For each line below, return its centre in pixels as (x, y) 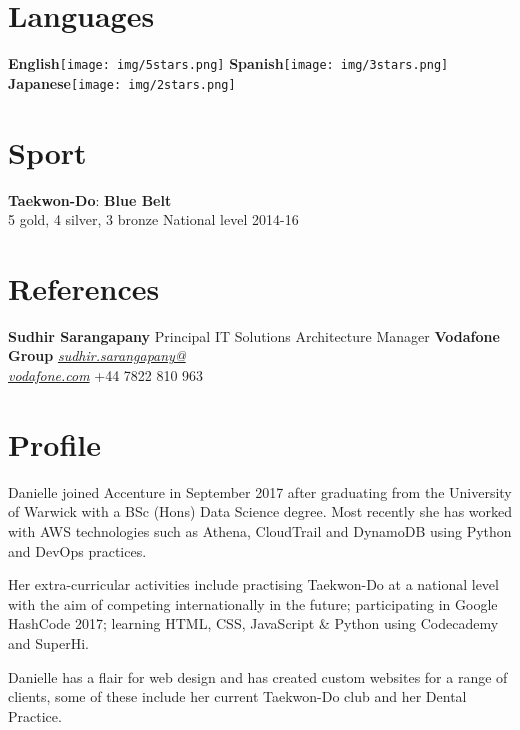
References (84, 287)
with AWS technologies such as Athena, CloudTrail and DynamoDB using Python (260, 530)
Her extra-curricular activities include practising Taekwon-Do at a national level (253, 584)
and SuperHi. (48, 642)
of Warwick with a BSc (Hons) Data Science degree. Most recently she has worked (260, 511)
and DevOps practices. (77, 550)
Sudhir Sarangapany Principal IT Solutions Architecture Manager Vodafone (254, 335)
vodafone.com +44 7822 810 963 (106, 375)
